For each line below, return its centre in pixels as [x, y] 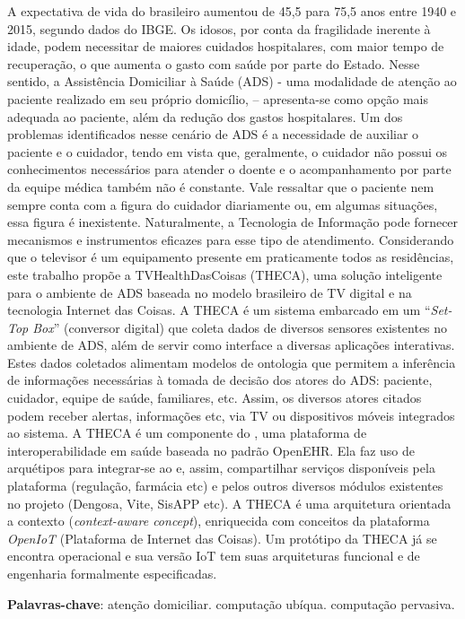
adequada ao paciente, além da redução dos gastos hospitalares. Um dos [205, 116]
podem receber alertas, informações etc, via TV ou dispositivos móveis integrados [231, 415]
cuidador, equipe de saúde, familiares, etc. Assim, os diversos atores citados [215, 398]
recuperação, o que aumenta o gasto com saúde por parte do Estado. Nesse [214, 63]
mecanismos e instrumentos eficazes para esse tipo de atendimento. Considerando [231, 239]
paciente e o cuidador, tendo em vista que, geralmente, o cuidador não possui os [228, 151]
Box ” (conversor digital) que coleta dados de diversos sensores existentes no [240, 327]
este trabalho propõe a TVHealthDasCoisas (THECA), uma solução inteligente [225, 274]
